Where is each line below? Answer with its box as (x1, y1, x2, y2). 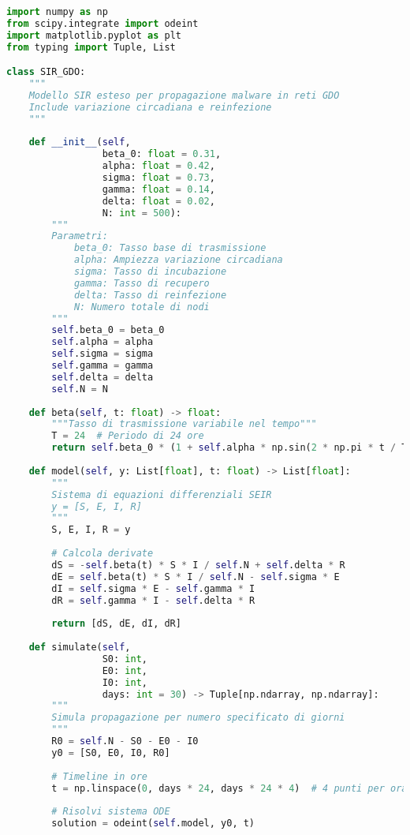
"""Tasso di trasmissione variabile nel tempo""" (51, 418, 317, 430)
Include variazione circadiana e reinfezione (28, 101, 272, 113)
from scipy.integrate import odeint (6, 17, 199, 29)
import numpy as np (6, 6, 108, 17)
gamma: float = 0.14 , (102, 183, 215, 195)
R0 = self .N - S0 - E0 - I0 (51, 736, 199, 747)
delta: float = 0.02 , (102, 195, 215, 207)
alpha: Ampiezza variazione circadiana (73, 254, 283, 266)
